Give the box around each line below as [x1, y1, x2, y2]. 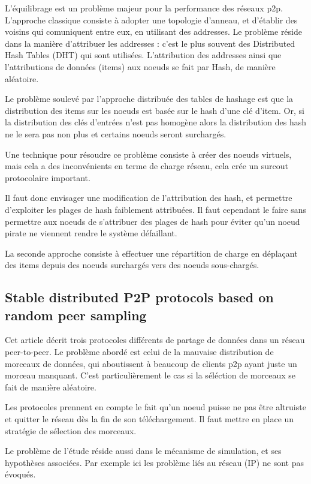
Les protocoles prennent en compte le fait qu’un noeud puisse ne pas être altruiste [5, 401, 306, 413]
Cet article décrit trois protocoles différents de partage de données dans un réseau [5, 333, 305, 346]
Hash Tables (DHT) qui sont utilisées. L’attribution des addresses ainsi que [5, 49, 282, 61]
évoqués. [5, 468, 36, 480]
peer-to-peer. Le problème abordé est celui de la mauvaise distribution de [5, 345, 274, 358]
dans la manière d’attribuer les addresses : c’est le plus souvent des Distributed [5, 37, 295, 49]
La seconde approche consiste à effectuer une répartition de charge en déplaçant [5, 246, 298, 259]
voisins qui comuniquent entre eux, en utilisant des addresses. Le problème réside [5, 25, 302, 38]
